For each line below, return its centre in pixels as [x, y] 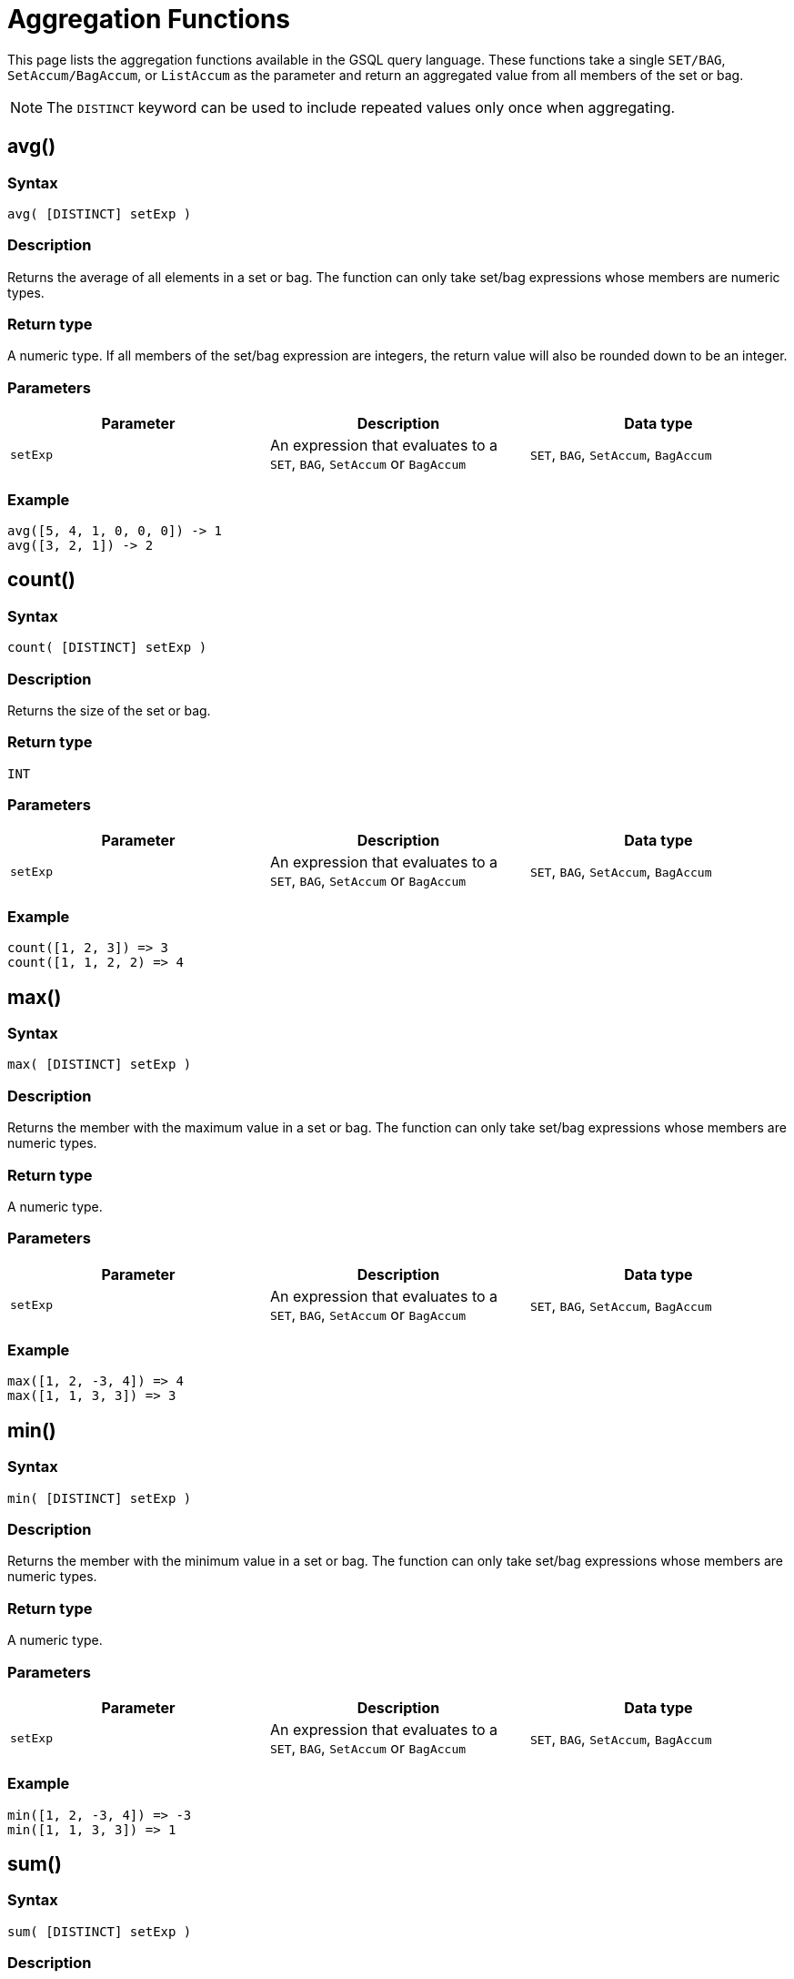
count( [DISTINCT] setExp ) [107, 648]
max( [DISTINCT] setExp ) [100, 1065]
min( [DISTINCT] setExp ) [100, 1498]
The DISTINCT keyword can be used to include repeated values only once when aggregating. [361, 107]
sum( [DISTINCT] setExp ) [100, 1931]
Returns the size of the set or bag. [109, 710]
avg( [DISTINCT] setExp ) [100, 213]
